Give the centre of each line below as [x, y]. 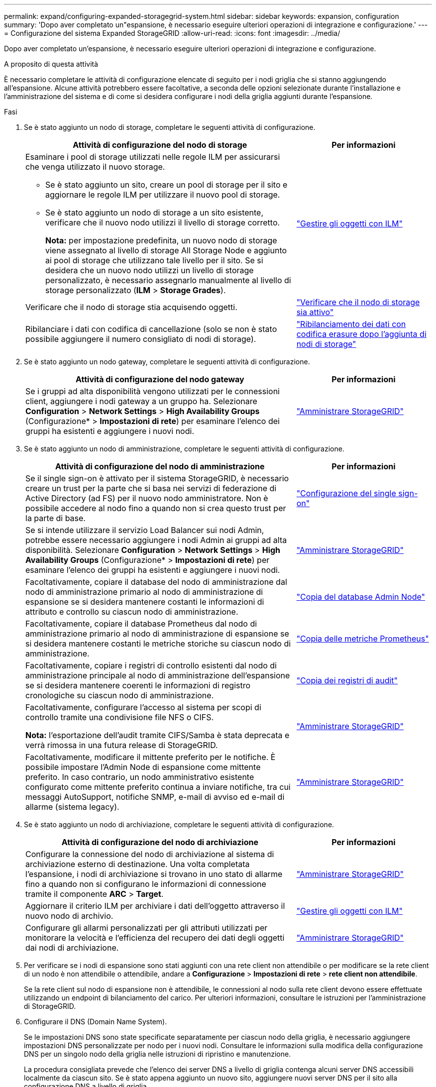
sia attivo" [315, 312]
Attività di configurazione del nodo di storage [160, 145]
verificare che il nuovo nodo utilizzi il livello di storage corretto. [163, 222]
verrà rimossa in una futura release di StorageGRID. [122, 745]
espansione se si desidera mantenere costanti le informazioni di [145, 602]
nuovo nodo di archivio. [69, 916]
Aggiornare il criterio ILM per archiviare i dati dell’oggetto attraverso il [155, 906]
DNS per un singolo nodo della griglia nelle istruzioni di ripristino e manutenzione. [158, 1054]
